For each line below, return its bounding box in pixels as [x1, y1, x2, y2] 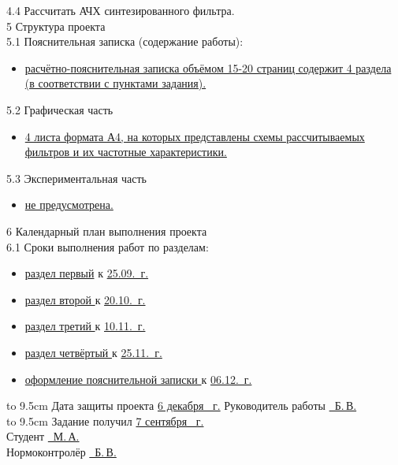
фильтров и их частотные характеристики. [24, 143, 227, 160]
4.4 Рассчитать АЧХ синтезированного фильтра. [6, 2, 235, 18]
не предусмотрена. [24, 196, 113, 213]
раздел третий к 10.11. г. [24, 318, 146, 334]
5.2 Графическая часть [6, 101, 113, 117]
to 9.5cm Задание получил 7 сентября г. [6, 412, 204, 429]
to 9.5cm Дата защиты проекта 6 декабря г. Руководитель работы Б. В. [6, 397, 357, 414]
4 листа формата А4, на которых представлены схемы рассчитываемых [24, 128, 365, 144]
